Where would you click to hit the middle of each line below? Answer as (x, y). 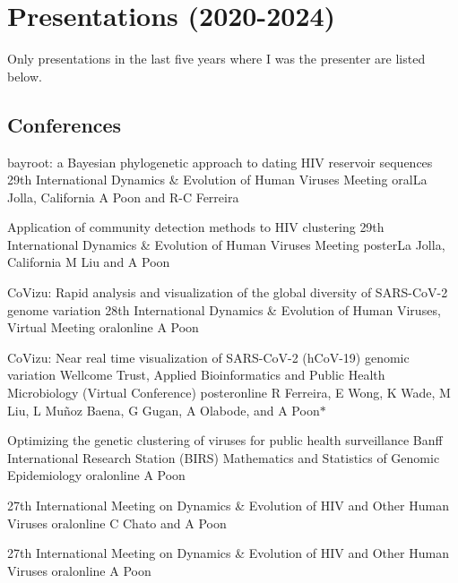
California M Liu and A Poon (89, 262)
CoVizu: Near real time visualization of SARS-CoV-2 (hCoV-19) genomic (208, 357)
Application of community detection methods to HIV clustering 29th (196, 227)
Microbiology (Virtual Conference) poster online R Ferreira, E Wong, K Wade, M (229, 393)
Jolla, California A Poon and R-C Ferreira (123, 197)
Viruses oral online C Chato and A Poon (117, 523)
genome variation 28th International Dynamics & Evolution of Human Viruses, (224, 309)
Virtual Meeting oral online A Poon (103, 327)
